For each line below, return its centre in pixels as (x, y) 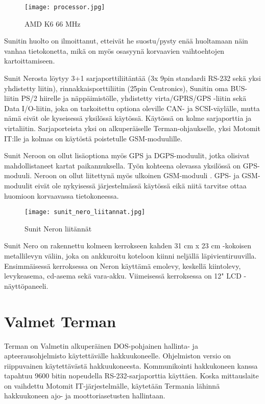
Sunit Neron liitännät (58, 228)
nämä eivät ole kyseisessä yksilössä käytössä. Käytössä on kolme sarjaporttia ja (128, 118)
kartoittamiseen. (30, 61)
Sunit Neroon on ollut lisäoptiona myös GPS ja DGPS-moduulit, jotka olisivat (127, 155)
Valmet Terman (60, 321)
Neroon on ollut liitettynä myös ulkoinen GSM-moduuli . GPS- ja (137, 175)
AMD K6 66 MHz (53, 23)
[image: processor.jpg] (65, 7)
